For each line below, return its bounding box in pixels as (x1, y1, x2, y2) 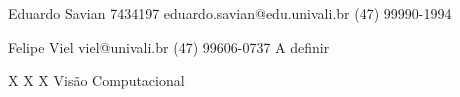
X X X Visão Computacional (8, 70, 185, 91)
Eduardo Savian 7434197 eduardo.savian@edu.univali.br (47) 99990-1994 (8, 3, 452, 23)
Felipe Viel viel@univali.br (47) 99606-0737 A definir (8, 36, 330, 57)
